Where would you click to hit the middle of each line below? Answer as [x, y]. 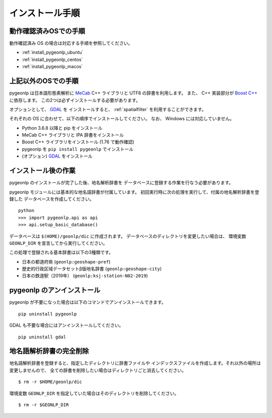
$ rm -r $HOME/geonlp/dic [50, 382]
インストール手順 [45, 13]
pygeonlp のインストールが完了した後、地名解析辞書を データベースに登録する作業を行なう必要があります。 [121, 183]
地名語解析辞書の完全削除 [49, 351]
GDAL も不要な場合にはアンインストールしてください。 [66, 325]
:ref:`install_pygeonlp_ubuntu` [53, 53]
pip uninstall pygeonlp [48, 314]
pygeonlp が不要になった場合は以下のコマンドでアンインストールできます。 [88, 302]
